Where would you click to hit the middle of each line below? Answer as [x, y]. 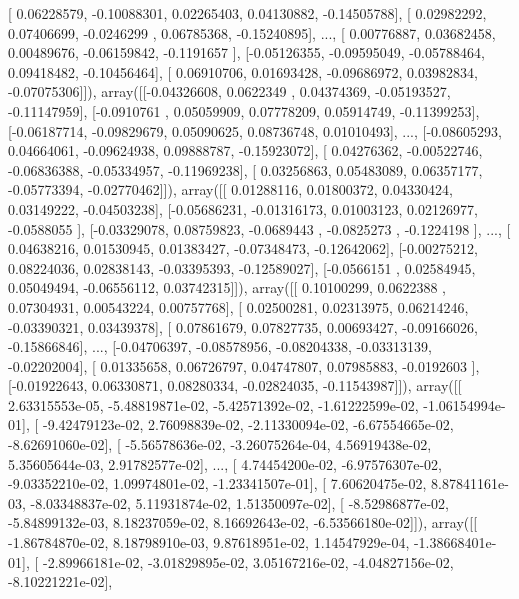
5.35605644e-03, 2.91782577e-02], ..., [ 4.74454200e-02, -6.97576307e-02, [225, 463]
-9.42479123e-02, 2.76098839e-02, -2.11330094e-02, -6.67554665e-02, [248, 424]
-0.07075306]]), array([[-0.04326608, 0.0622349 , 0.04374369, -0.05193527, [229, 91]
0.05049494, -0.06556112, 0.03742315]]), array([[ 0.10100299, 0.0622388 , [227, 287]
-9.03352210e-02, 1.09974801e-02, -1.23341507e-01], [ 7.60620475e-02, [217, 483]
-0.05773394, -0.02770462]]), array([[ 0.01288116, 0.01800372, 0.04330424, [230, 189]
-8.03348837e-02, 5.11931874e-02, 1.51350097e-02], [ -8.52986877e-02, [239, 502]
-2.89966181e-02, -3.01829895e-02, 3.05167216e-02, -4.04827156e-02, [248, 561]
